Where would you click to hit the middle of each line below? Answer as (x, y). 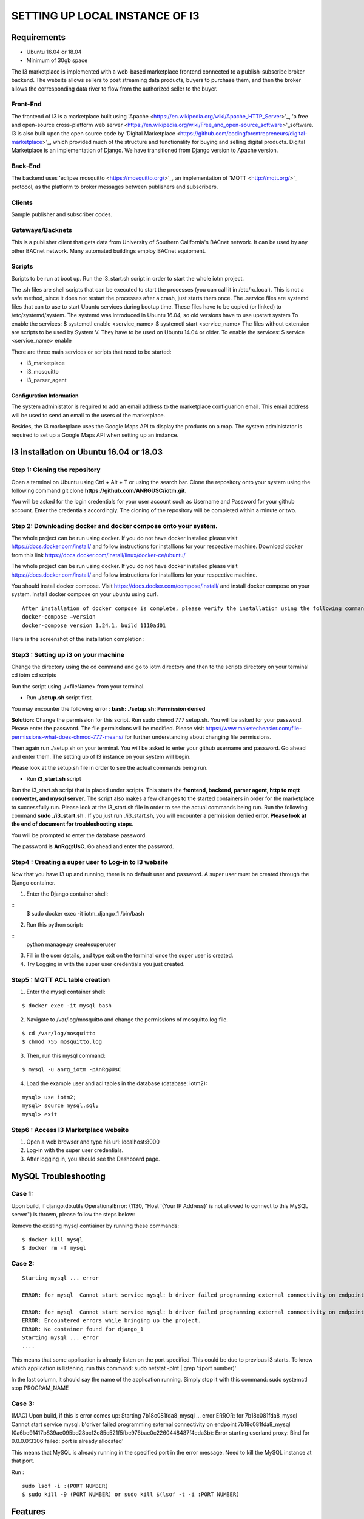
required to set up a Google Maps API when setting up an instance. (95, 435)
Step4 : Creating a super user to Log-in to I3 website (90, 862)
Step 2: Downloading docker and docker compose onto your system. (114, 526)
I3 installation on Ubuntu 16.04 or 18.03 (87, 452)
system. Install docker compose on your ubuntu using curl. (85, 594)
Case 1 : (22, 1194)
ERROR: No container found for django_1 (83, 1329)
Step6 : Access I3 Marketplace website (70, 1130)
